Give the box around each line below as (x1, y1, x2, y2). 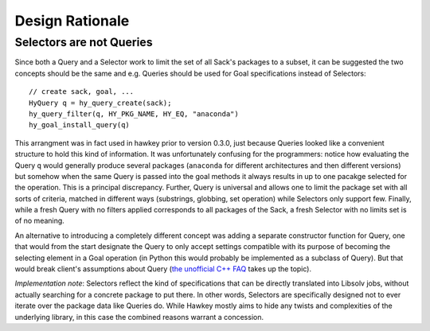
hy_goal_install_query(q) (29, 120, 131, 130)
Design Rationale (14, 12, 130, 29)
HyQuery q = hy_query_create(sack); (29, 98, 172, 107)
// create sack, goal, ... (29, 88, 135, 96)
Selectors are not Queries (14, 35, 153, 49)
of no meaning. (14, 216, 65, 226)
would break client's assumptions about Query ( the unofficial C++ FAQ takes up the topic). (14, 264, 312, 274)
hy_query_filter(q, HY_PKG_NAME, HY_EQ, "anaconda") (29, 109, 239, 119)
